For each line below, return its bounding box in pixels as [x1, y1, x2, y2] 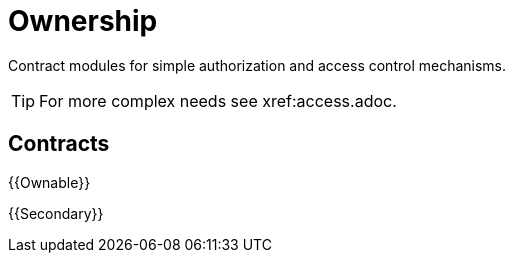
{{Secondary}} [8, 204, 104, 222]
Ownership [8, 4, 158, 38]
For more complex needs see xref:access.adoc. [39, 90, 397, 111]
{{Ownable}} [8, 173, 91, 191]
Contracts [8, 131, 110, 157]
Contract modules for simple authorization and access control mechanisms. [8, 56, 507, 74]
